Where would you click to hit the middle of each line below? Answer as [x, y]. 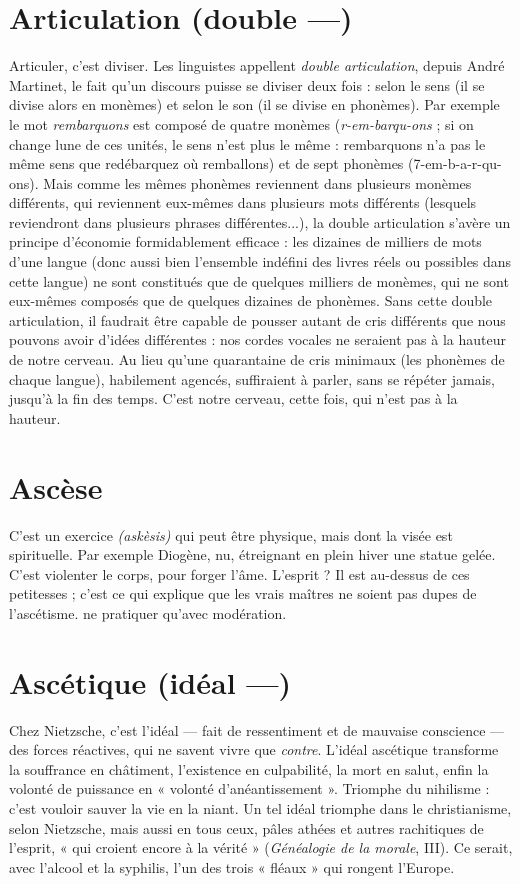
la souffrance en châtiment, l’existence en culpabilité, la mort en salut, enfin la [249, 768]
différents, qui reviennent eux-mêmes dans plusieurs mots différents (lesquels [243, 202]
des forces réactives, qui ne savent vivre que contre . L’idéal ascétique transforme [254, 749]
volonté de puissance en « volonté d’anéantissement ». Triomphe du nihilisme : [249, 788]
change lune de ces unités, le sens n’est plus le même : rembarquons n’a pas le [247, 143]
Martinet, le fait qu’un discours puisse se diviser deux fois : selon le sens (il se [247, 84]
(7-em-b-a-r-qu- [455, 163]
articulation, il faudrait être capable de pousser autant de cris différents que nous [257, 319]
